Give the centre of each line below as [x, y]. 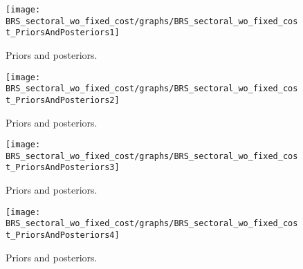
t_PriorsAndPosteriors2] [63, 100]
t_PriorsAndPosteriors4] [63, 235]
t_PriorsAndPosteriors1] [63, 33]
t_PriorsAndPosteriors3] [63, 168]
